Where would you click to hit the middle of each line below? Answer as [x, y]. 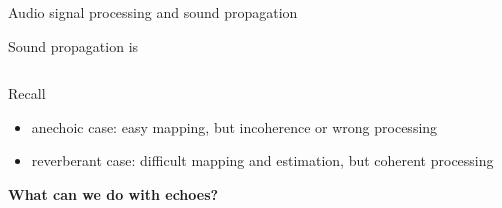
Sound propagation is [73, 45]
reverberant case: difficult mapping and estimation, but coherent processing [262, 160]
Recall [27, 93]
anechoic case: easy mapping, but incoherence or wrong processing [234, 126]
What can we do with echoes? [113, 193]
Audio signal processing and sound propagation [153, 12]
